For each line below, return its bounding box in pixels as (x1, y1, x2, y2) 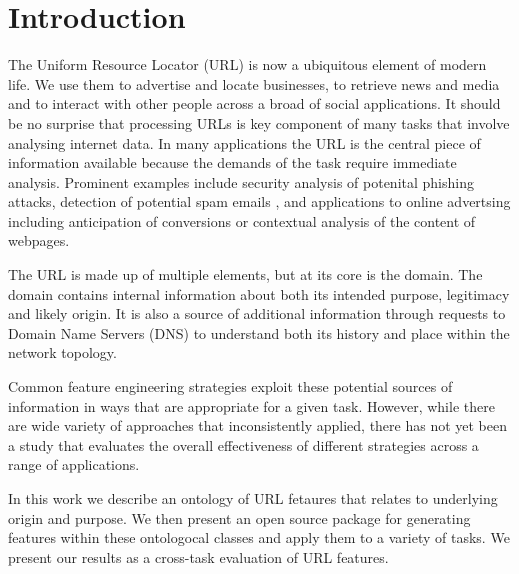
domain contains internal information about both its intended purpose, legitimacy (8, 283, 510, 304)
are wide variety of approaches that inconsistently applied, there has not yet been (8, 415, 508, 436)
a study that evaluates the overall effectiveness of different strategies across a (8, 434, 479, 455)
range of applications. (8, 454, 140, 475)
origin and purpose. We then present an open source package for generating (8, 507, 471, 528)
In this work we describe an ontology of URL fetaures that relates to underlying (8, 488, 498, 508)
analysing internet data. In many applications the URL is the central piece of (8, 132, 481, 153)
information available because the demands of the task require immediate (8, 152, 457, 173)
